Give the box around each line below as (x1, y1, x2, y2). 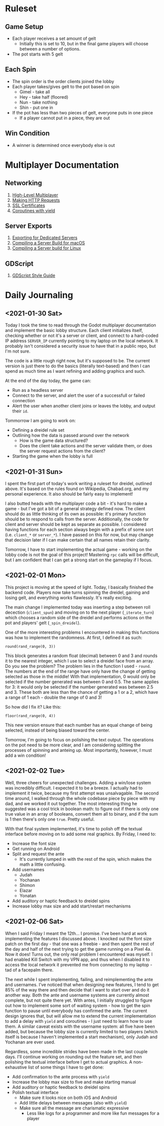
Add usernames (12, 866, 45, 872)
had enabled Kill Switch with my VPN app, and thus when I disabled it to (5, 956, 150, 962)
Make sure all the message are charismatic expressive (19, 1105, 129, 1111)
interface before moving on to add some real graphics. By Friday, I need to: (5, 831, 157, 837)
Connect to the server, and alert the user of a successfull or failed (12, 392, 145, 398)
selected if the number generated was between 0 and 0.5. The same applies (5, 679, 159, 685)
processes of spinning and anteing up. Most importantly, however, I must (5, 747, 152, 753)
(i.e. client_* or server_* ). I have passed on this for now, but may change (5, 532, 154, 538)
